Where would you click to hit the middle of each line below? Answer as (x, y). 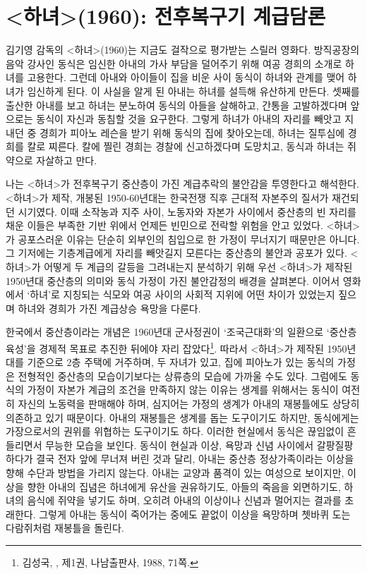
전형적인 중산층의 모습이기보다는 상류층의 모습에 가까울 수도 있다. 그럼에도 (182, 375)
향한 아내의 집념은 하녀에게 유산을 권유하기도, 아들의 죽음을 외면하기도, (184, 486)
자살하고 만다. (67, 160)
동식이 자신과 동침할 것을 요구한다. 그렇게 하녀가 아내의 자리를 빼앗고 (189, 119)
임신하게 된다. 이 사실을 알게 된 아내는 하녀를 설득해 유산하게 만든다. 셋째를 (193, 91)
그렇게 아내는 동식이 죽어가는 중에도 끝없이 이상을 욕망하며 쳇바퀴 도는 (195, 514)
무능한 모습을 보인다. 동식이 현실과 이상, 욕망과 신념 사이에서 (180, 445)
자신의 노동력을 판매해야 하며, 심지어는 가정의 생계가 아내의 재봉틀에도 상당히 (189, 404)
